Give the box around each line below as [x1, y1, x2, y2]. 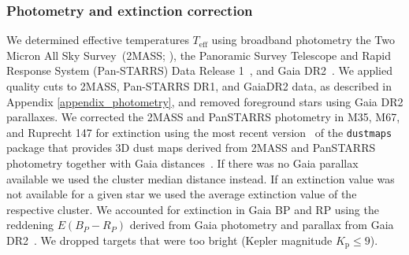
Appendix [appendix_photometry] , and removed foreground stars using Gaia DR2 [6, 93, 403, 109]
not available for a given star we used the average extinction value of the [6, 186, 357, 202]
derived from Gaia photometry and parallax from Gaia [129, 216, 394, 233]
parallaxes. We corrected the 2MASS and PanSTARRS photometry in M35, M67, [6, 109, 400, 125]
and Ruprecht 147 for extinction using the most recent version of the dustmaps [6, 124, 392, 140]
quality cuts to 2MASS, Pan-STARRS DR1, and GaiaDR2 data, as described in [6, 78, 392, 94]
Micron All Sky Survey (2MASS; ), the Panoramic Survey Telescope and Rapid [6, 46, 391, 63]
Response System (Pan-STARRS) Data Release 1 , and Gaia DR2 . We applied [6, 62, 393, 79]
